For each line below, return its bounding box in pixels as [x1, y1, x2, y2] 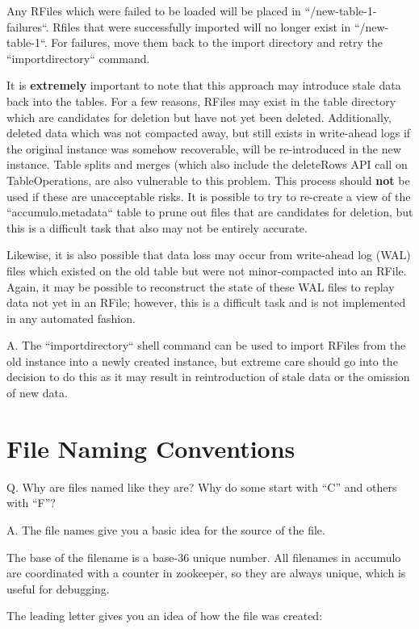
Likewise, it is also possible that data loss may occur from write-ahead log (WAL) [6, 246, 411, 263]
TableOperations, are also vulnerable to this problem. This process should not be [6, 171, 410, 188]
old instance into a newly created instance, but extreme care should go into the [6, 352, 398, 369]
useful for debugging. [6, 580, 110, 597]
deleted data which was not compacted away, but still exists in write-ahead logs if [6, 124, 411, 141]
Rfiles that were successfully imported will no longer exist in [52, 18, 351, 35]
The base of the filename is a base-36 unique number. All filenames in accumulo [6, 548, 401, 565]
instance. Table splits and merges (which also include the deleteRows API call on [6, 156, 408, 173]
